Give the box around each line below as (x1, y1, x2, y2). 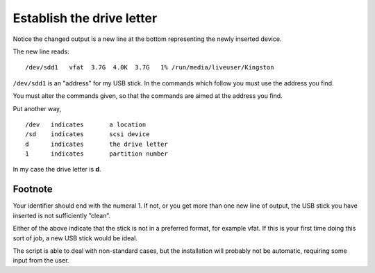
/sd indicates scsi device (25, 131, 150, 138)
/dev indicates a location (25, 120, 147, 129)
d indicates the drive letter (25, 140, 168, 148)
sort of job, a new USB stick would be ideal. (12, 233, 138, 242)
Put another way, (12, 104, 62, 113)
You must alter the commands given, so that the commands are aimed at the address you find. (12, 92, 283, 100)
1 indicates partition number (25, 150, 168, 158)
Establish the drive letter (12, 10, 158, 26)
